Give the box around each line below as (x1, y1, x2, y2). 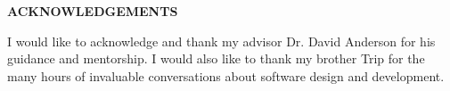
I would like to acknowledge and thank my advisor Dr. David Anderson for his (7, 31, 436, 50)
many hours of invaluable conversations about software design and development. (7, 66, 445, 85)
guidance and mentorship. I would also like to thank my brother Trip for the (7, 49, 425, 68)
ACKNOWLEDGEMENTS (7, 2, 178, 20)
